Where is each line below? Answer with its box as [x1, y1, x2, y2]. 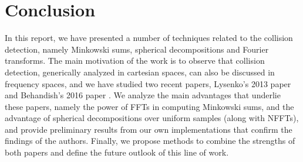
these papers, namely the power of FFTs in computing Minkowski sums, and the [5, 100, 294, 112]
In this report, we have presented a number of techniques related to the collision [5, 32, 293, 44]
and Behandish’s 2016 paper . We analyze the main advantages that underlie [5, 89, 281, 101]
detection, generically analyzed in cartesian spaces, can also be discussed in [5, 66, 275, 78]
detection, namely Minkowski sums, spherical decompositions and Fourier [5, 43, 269, 55]
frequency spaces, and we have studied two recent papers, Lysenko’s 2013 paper [5, 77, 291, 89]
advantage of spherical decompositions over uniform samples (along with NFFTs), [5, 112, 299, 124]
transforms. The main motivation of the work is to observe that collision [5, 54, 265, 67]
